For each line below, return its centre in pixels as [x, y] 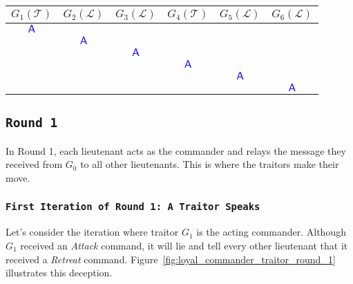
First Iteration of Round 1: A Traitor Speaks [133, 207]
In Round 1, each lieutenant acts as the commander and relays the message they [176, 150]
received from [34, 164]
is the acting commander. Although [271, 232]
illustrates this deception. [59, 273]
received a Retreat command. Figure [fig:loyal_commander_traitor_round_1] [171, 259]
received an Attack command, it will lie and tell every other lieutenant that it [184, 245]
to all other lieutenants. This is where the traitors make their [210, 164]
